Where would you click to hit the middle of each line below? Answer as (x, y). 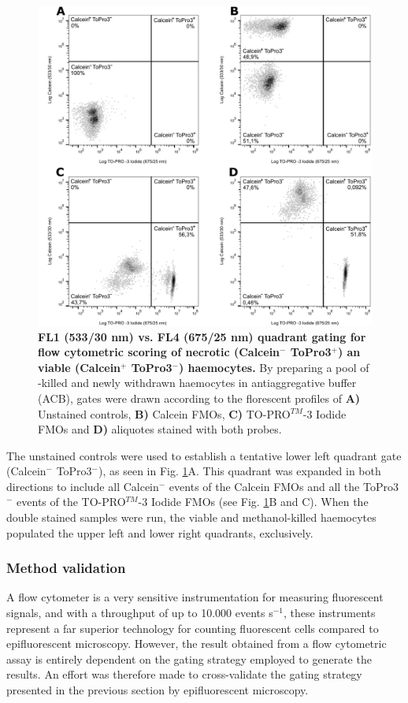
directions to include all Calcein (83, 486)
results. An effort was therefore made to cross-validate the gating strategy (184, 674)
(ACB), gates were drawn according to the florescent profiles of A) (199, 398)
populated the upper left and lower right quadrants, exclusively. (160, 532)
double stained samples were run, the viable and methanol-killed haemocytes (191, 517)
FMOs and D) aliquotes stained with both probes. (160, 429)
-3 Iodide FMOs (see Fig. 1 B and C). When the (253, 502)
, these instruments (330, 613)
